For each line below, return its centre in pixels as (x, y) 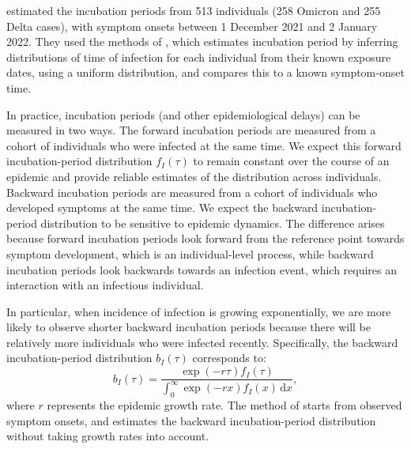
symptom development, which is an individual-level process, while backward (190, 253)
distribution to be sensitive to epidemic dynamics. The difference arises (213, 223)
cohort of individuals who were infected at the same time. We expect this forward (204, 145)
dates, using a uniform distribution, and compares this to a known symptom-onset (205, 72)
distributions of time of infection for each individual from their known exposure (199, 57)
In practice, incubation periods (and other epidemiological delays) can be (183, 114)
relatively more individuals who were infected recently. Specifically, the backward (202, 342)
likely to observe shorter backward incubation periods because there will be (189, 327)
